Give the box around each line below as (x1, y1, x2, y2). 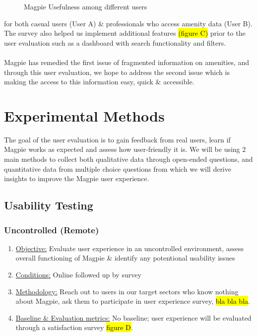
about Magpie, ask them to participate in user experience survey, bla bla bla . (15, 296, 250, 306)
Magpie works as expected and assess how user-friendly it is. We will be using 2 (4, 144, 246, 154)
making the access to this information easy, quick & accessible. (4, 76, 194, 87)
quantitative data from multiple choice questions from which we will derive (4, 163, 231, 174)
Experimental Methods (4, 105, 165, 126)
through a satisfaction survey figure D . (15, 322, 133, 333)
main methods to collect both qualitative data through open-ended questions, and (4, 154, 253, 164)
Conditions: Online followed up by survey (15, 269, 141, 280)
